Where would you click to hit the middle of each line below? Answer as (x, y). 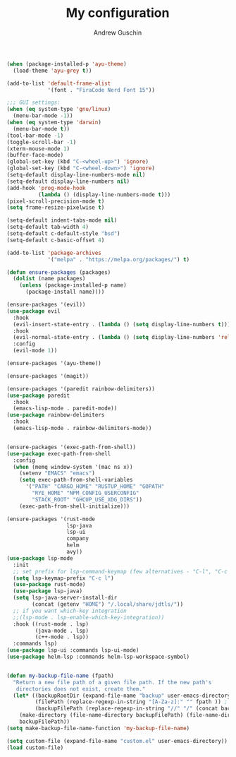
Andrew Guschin (118, 32)
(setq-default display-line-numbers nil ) (68, 181)
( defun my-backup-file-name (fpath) (60, 676)
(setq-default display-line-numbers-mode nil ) (76, 175)
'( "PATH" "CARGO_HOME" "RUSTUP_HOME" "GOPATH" (95, 487)
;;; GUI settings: (33, 103)
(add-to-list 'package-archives (54, 253)
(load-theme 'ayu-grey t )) (52, 71)
